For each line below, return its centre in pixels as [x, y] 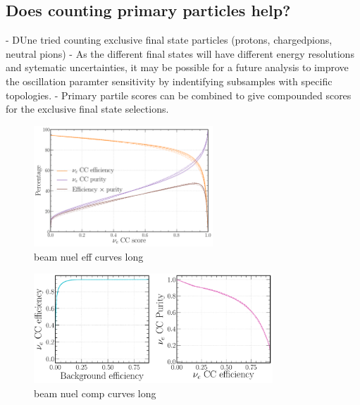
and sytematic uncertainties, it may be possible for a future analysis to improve [177, 67]
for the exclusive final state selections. [87, 109]
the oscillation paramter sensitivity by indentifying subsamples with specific [169, 81]
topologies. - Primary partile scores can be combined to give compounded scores [179, 95]
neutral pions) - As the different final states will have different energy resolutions [180, 53]
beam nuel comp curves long [95, 393]
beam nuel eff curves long [89, 256]
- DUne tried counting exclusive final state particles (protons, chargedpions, [169, 40]
